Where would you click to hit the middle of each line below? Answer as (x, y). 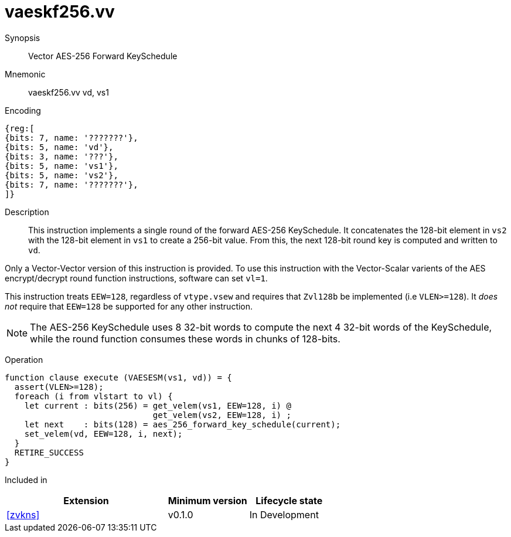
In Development (284, 514)
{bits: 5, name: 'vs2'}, (62, 175)
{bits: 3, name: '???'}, (62, 156)
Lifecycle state (289, 500)
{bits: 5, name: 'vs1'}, (62, 166)
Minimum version (207, 500)
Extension (86, 500)
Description (27, 212)
